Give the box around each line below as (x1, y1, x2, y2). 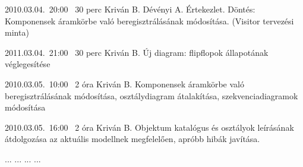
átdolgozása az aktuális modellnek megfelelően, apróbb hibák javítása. (5, 133, 260, 145)
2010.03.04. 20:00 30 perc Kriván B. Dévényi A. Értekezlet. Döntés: (5, 3, 255, 15)
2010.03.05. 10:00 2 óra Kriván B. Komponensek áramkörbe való (5, 77, 244, 90)
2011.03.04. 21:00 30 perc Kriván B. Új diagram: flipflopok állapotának (5, 46, 269, 58)
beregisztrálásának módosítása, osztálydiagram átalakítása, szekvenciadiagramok (5, 89, 298, 102)
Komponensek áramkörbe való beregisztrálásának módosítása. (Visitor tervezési (5, 14, 294, 27)
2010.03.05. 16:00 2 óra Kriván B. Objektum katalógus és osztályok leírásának (5, 121, 294, 133)
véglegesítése (5, 58, 50, 70)
